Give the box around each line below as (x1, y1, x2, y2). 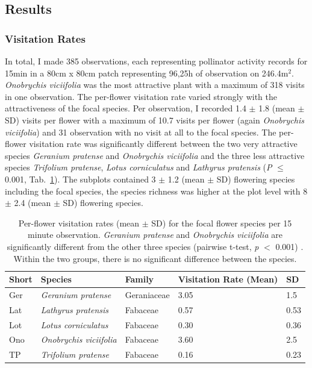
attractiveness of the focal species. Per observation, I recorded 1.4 (5, 102, 246, 114)
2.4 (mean (14, 196, 51, 209)
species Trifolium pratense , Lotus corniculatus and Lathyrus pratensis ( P (5, 161, 272, 173)
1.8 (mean (258, 102, 295, 114)
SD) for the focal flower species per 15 (151, 216, 292, 229)
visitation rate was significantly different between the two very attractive (29, 137, 298, 150)
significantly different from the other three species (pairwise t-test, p (7, 240, 259, 252)
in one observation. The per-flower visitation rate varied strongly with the (5, 90, 277, 102)
